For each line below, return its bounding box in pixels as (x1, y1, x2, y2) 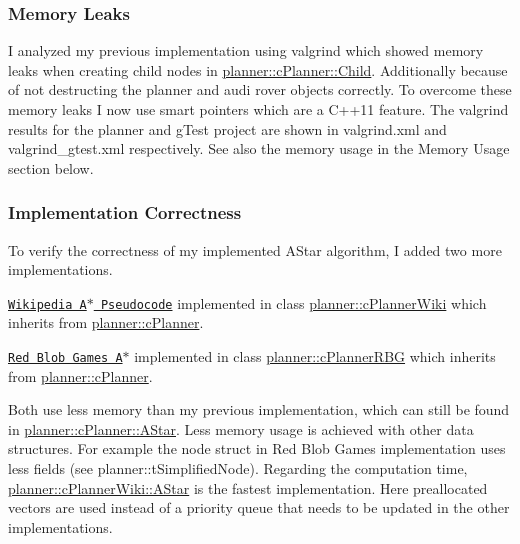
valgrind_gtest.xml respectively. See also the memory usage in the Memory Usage (8, 138, 510, 159)
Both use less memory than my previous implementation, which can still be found (8, 399, 510, 420)
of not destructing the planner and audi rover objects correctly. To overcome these (8, 79, 512, 100)
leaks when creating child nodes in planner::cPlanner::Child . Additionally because (8, 59, 508, 80)
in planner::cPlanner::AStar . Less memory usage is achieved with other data (8, 418, 474, 439)
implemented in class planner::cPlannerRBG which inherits (134, 346, 496, 367)
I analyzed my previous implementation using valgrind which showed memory (8, 40, 484, 61)
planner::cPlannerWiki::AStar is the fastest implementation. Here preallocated (8, 477, 488, 498)
